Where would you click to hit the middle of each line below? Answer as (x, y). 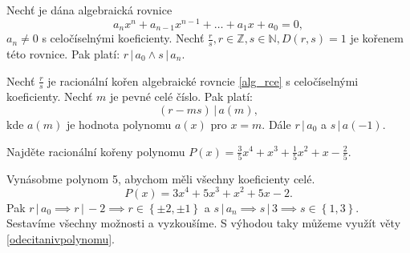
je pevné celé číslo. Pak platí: (181, 96)
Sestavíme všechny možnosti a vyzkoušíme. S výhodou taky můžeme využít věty (204, 223)
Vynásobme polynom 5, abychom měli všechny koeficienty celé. (161, 178)
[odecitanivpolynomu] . (61, 238)
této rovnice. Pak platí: (63, 53)
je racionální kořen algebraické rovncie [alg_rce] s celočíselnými (203, 80)
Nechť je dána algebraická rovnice (89, 10)
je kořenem (377, 38)
